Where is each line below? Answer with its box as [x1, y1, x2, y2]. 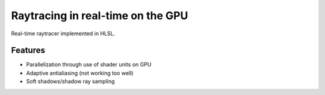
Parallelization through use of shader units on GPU [26, 61, 152, 68]
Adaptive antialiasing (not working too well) [26, 69, 134, 76]
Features [11, 45, 45, 56]
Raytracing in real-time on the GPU [11, 9, 188, 22]
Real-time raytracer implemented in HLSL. [11, 30, 116, 37]
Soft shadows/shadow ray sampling [26, 78, 115, 85]
